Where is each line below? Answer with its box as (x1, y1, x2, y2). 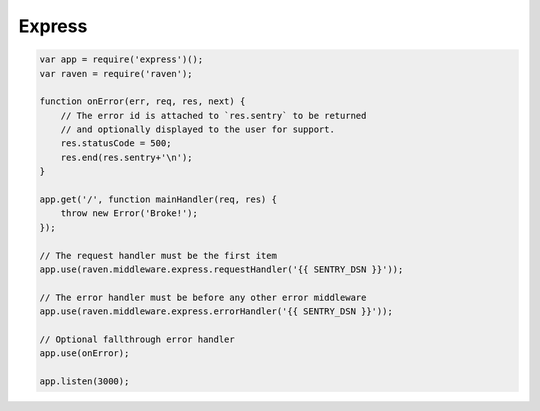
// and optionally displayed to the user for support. (60, 124, 335, 135)
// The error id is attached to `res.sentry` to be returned (60, 110, 367, 121)
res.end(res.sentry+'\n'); (60, 151, 194, 163)
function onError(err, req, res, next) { (39, 96, 246, 107)
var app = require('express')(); (39, 54, 204, 65)
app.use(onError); (39, 348, 130, 359)
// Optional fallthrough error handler (39, 333, 235, 345)
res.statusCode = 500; (60, 138, 172, 149)
